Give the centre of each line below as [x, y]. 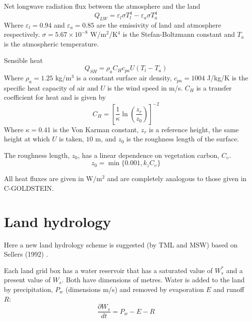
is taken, [71, 139]
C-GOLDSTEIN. [29, 188]
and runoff [229, 289]
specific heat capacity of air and [51, 87]
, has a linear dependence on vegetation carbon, [149, 155]
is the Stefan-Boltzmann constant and [179, 34]
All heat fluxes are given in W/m [53, 178]
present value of [27, 280]
